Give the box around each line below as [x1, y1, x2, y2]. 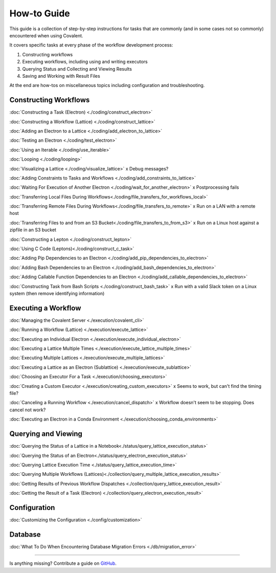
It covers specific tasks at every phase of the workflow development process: [9, 42, 173, 48]
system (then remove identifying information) [9, 291, 105, 296]
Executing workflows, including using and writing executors [22, 59, 148, 65]
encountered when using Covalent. [9, 32, 84, 38]
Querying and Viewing [9, 430, 83, 438]
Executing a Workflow [9, 303, 81, 312]
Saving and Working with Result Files [22, 73, 101, 79]
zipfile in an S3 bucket [9, 227, 56, 233]
